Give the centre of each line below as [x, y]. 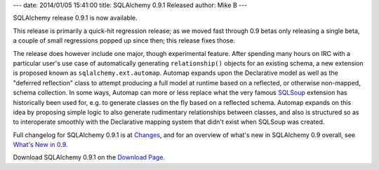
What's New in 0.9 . [40, 145]
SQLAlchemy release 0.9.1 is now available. [75, 18]
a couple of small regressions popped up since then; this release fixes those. [124, 41]
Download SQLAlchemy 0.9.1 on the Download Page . [89, 157]
